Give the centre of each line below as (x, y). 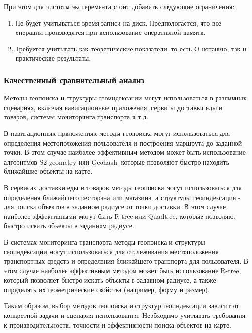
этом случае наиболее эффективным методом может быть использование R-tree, (123, 270)
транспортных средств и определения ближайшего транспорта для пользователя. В (126, 261)
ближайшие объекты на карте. (48, 171)
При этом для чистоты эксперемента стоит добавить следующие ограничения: (119, 6)
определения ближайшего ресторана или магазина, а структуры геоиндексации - (122, 197)
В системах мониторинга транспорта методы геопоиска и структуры (105, 241)
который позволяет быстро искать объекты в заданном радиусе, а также (110, 280)
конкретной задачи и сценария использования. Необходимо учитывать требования (125, 315)
